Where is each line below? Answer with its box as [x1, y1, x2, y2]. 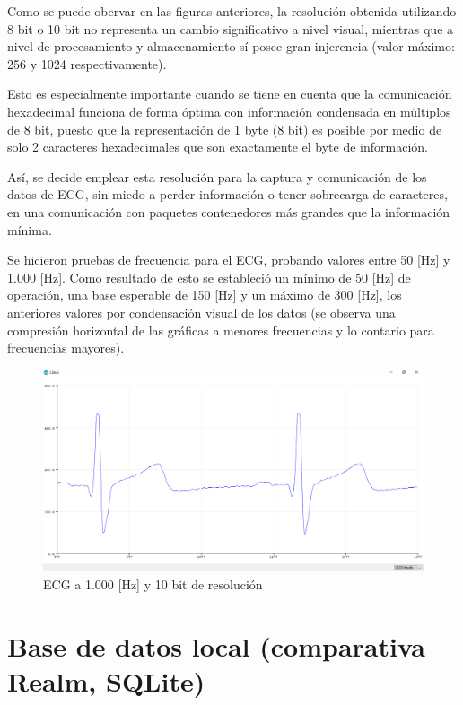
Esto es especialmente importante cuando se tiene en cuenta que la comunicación [7, 84, 452, 103]
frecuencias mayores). [7, 338, 125, 357]
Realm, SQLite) [7, 662, 205, 699]
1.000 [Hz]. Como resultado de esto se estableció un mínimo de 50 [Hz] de [7, 267, 411, 286]
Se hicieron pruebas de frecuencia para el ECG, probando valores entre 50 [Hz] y [7, 250, 450, 269]
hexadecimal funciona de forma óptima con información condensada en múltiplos [7, 101, 451, 120]
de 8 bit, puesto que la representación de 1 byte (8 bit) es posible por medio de [7, 119, 442, 138]
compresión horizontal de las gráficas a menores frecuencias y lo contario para [7, 320, 434, 339]
